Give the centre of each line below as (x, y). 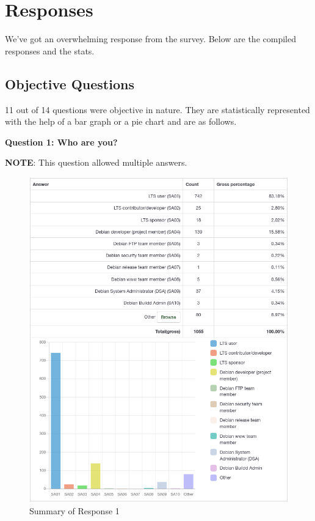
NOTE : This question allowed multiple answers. (96, 162)
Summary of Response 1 (74, 511)
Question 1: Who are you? (61, 142)
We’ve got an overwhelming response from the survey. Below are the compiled (150, 39)
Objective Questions (70, 83)
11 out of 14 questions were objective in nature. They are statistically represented (157, 109)
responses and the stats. (50, 50)
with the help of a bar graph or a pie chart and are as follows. (121, 121)
